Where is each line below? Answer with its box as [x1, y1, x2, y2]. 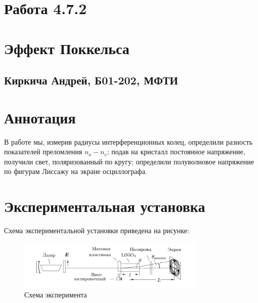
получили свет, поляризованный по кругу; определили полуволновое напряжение [4, 156, 254, 166]
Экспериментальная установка [4, 196, 205, 217]
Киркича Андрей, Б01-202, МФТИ [4, 72, 178, 88]
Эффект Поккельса [4, 37, 130, 58]
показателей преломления [4, 146, 82, 157]
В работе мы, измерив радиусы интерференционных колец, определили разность [4, 136, 253, 147]
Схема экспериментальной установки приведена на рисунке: [4, 225, 189, 236]
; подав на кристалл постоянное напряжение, [107, 146, 245, 157]
